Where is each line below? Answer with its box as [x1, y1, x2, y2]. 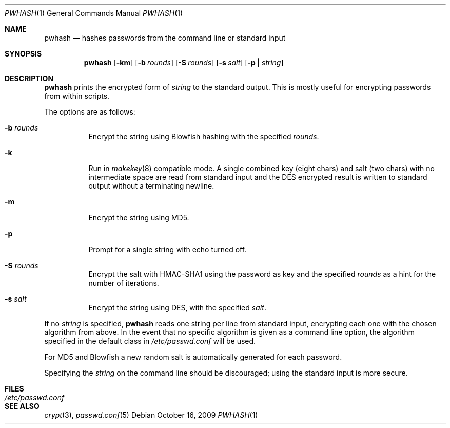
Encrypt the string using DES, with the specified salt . [88, 303, 266, 312]
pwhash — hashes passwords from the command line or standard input [44, 33, 286, 42]
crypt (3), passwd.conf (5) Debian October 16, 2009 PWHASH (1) [44, 411, 258, 419]
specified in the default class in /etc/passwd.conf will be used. [44, 337, 256, 345]
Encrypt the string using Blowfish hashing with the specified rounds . [88, 132, 319, 141]
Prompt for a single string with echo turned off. [88, 245, 247, 254]
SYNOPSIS [5, 49, 42, 58]
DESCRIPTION [5, 74, 54, 83]
